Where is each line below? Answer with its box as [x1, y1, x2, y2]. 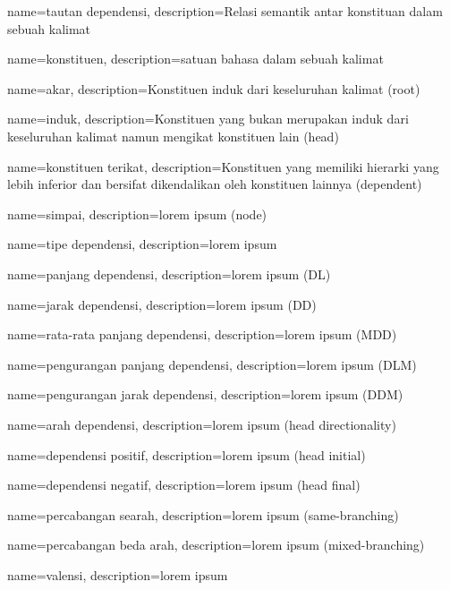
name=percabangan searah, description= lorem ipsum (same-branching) [7, 505, 399, 524]
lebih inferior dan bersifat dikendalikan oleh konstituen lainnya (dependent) [7, 175, 422, 193]
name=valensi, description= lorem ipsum [7, 565, 228, 584]
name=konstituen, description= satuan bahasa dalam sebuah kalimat [7, 49, 384, 68]
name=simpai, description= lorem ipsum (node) [7, 204, 267, 223]
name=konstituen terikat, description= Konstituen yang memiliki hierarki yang [7, 157, 439, 175]
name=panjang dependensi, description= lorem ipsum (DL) [7, 264, 331, 283]
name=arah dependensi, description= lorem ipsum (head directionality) [7, 415, 396, 433]
